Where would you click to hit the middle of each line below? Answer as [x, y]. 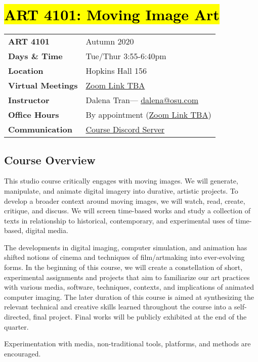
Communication [40, 129]
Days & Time [35, 56]
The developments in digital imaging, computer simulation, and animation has [126, 247]
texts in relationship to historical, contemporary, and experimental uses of [119, 220]
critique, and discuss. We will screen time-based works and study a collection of [127, 211]
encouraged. [23, 353]
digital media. [47, 230]
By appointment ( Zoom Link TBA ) [148, 115]
